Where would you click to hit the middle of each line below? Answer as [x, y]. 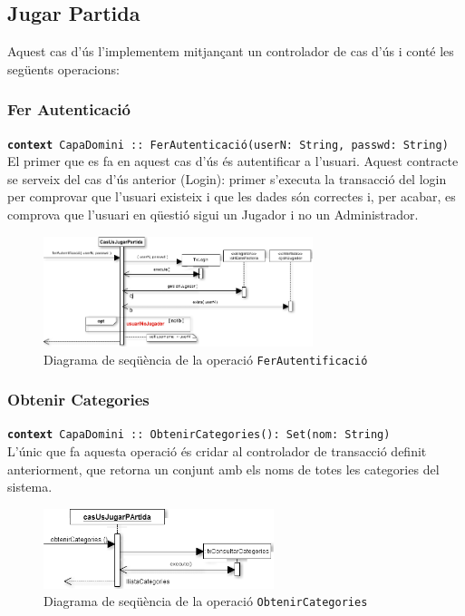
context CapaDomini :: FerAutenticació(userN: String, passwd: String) [228, 145]
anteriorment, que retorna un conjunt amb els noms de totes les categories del [223, 469]
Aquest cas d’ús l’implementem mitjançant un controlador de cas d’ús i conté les [231, 51]
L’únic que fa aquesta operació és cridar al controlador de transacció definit [217, 451]
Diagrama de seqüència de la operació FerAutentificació [206, 359]
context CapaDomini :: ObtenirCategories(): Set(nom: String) [199, 435]
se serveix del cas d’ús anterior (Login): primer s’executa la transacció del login [227, 178]
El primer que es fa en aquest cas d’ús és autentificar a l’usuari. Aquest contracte [233, 161]
